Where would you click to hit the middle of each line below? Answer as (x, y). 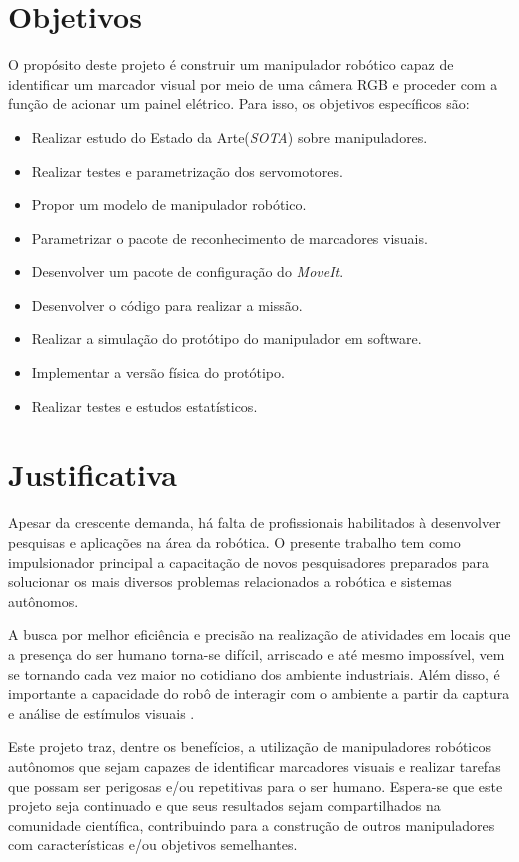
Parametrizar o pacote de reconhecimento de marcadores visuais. (229, 237)
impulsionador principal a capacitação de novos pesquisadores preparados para (249, 561)
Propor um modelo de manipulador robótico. (169, 204)
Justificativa (92, 474)
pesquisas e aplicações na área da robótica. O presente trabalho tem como (234, 541)
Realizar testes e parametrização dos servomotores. (187, 170)
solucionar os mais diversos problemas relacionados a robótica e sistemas (230, 581)
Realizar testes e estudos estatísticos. (144, 405)
